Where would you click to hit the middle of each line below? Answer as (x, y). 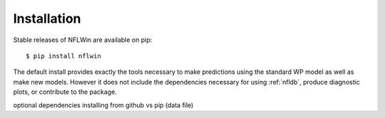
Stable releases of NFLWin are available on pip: (83, 40)
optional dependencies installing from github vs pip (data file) (103, 105)
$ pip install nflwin (63, 56)
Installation (47, 18)
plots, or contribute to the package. (65, 92)
